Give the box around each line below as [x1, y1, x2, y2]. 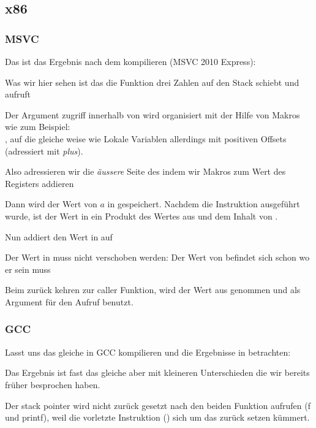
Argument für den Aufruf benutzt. [5, 295, 134, 308]
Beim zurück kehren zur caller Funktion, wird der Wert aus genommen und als [5, 283, 301, 296]
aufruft [5, 88, 31, 101]
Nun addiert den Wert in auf [5, 230, 113, 243]
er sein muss [5, 262, 51, 275]
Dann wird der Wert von [5, 197, 97, 210]
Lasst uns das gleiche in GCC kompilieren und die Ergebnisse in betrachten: [5, 345, 291, 358]
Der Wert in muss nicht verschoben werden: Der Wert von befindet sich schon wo [5, 251, 310, 264]
